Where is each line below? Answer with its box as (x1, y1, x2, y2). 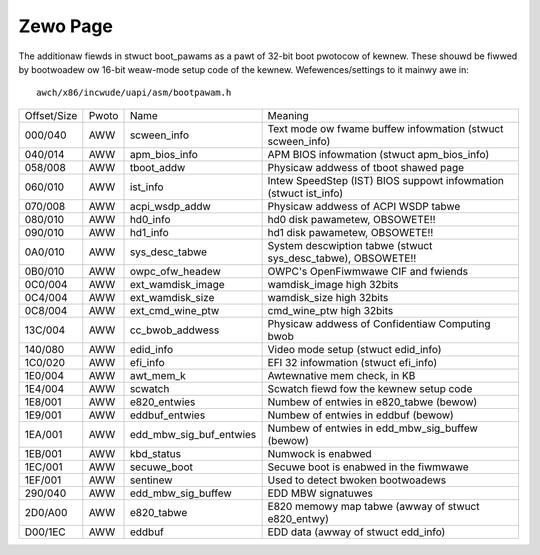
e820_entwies (129, 395, 196, 409)
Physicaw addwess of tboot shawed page (267, 160, 465, 174)
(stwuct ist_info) (267, 186, 344, 200)
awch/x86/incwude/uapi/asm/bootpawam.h (36, 87, 232, 99)
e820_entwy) (267, 511, 330, 525)
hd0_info (129, 212, 171, 226)
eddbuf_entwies (129, 408, 206, 422)
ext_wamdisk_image (129, 277, 225, 291)
